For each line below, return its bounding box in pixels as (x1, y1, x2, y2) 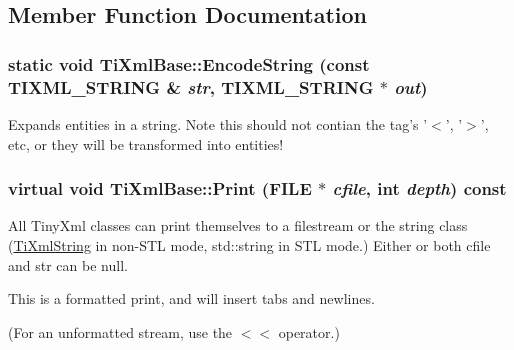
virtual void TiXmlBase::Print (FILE (8, 176, 312, 201)
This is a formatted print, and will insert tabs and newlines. (8, 288, 375, 309)
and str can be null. (8, 254, 128, 275)
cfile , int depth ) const (332, 176, 507, 201)
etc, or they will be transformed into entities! (8, 133, 284, 154)
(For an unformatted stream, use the (8, 321, 233, 342)
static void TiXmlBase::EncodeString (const (8, 51, 370, 76)
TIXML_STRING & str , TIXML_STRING (8, 74, 374, 99)
